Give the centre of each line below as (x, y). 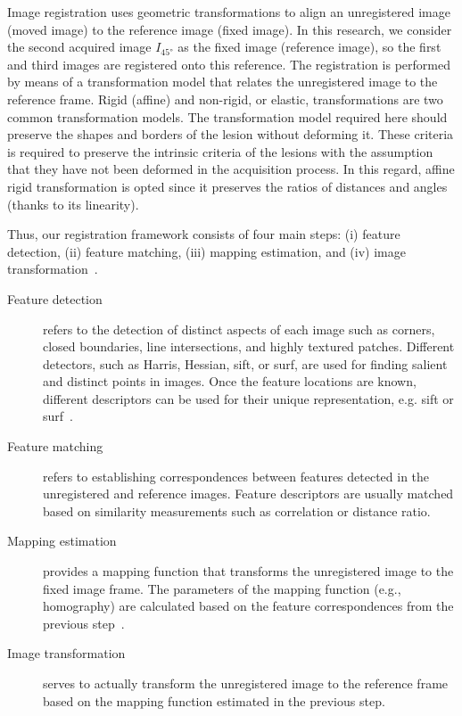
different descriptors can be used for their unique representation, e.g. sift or (248, 398)
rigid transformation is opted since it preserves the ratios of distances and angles (227, 186)
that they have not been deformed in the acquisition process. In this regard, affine (231, 169)
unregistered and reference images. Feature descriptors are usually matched (248, 494)
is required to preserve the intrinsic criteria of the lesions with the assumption (220, 151)
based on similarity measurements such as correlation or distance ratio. (237, 510)
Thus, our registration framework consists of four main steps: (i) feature (204, 234)
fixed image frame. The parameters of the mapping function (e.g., (222, 588)
